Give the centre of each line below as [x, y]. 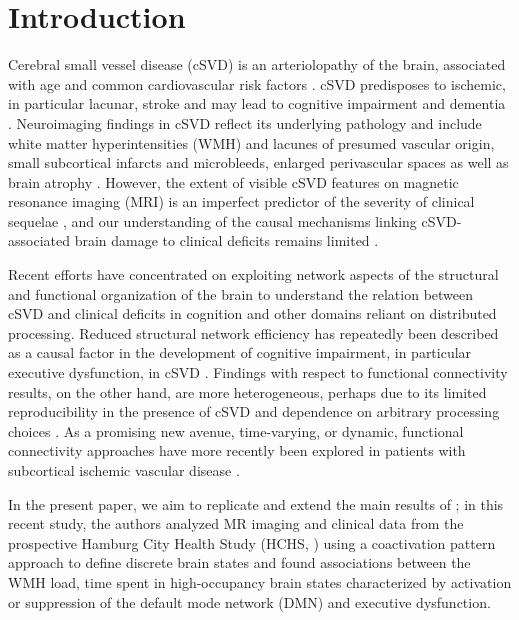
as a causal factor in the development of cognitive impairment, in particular [240, 352]
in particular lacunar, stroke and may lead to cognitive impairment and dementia [257, 103]
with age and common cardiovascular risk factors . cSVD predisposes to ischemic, [257, 83]
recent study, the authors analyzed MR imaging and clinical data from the [236, 523]
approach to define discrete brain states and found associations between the [239, 562]
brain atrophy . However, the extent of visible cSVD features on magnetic [233, 181]
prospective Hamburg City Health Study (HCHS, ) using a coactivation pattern [252, 542]
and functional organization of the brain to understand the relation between [241, 293]
